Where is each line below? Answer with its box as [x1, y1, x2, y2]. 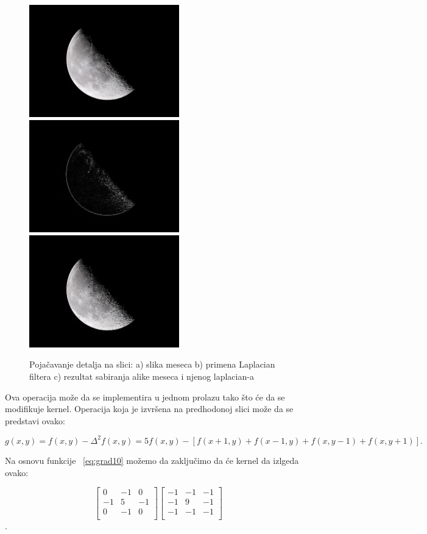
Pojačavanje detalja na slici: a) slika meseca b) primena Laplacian [29, 358, 275, 371]
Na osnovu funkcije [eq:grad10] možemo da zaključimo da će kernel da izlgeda [5, 454, 299, 466]
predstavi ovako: [5, 414, 65, 427]
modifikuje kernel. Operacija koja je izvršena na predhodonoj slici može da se [5, 402, 294, 415]
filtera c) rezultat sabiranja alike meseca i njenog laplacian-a [29, 370, 254, 383]
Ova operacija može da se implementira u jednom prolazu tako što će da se [5, 390, 285, 403]
